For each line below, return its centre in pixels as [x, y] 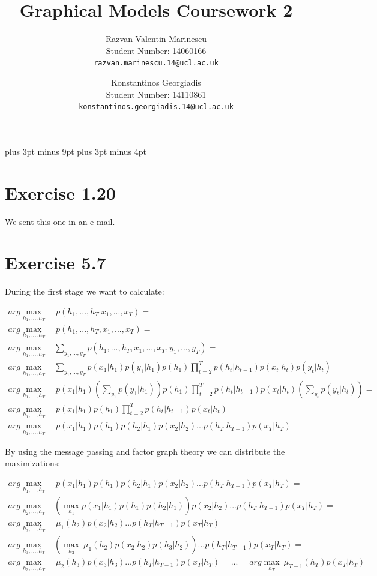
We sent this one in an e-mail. [60, 221]
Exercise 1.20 [60, 192]
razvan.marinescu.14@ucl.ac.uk [156, 63]
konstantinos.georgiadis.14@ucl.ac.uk [156, 107]
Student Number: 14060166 [156, 50]
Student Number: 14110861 [156, 94]
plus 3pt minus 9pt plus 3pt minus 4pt [76, 151]
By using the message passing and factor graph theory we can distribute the [145, 451]
